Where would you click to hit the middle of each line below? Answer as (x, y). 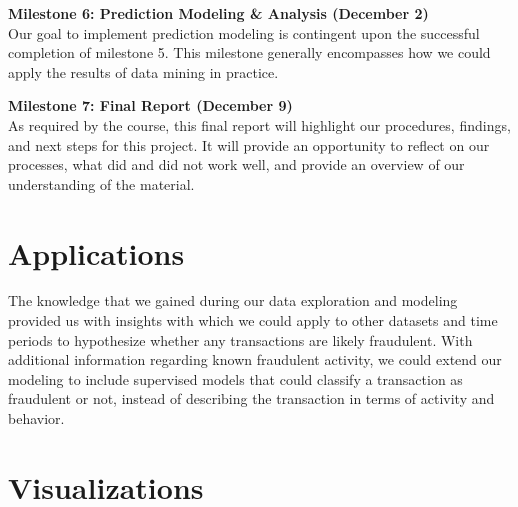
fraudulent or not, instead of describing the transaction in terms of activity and (251, 398)
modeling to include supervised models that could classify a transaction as (235, 378)
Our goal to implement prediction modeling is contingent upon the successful (244, 32)
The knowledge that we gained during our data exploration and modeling (233, 300)
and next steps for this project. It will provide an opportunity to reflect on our (249, 144)
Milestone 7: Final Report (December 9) (150, 105)
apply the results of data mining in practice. (143, 71)
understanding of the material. (101, 183)
